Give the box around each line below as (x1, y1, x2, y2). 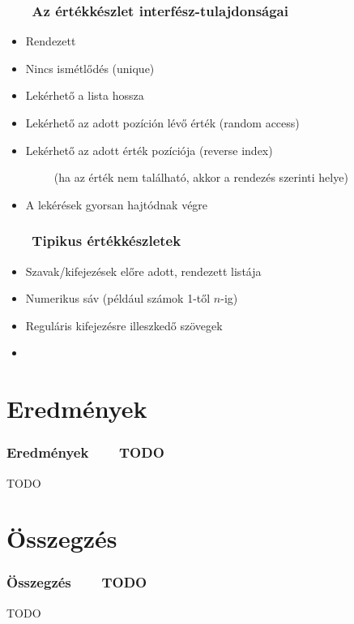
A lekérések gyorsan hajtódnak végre (25, 196, 208, 213)
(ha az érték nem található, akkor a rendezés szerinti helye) (53, 169, 348, 186)
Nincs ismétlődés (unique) (25, 59, 155, 76)
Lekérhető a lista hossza (25, 87, 144, 104)
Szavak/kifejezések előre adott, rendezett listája (25, 262, 262, 279)
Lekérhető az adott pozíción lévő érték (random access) (25, 114, 300, 131)
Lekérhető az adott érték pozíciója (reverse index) (25, 141, 273, 158)
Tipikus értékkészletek (32, 230, 181, 251)
